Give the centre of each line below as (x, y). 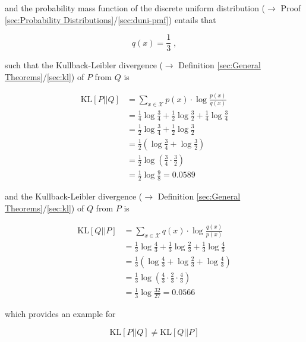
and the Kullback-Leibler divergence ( (74, 196)
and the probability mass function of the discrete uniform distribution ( (135, 8)
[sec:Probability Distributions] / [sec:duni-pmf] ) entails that (111, 19)
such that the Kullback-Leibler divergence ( (84, 65)
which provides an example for (60, 313)
